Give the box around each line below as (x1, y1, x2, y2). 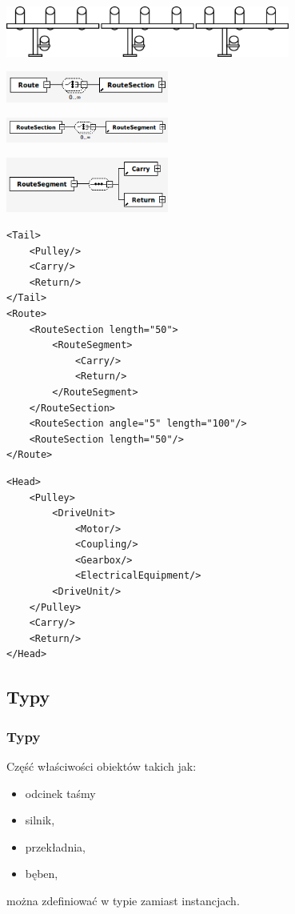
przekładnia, (25, 838, 86, 855)
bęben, (25, 865, 58, 882)
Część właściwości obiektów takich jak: (6, 758, 197, 775)
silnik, (25, 812, 55, 828)
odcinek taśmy (25, 784, 96, 801)
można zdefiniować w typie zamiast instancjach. (6, 892, 240, 909)
